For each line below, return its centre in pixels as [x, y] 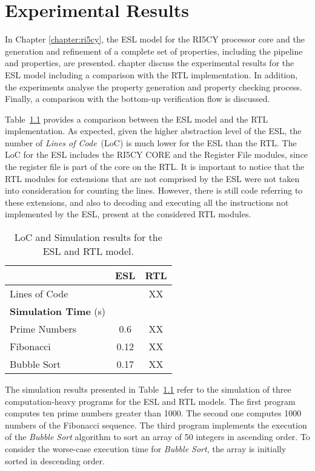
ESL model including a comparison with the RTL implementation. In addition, [151, 74]
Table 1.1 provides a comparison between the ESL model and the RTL [137, 119]
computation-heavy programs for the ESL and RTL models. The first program [150, 401]
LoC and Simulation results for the [88, 237]
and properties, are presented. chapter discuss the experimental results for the [150, 63]
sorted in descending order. [55, 460]
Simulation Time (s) [58, 311]
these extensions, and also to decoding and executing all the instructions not [147, 202]
